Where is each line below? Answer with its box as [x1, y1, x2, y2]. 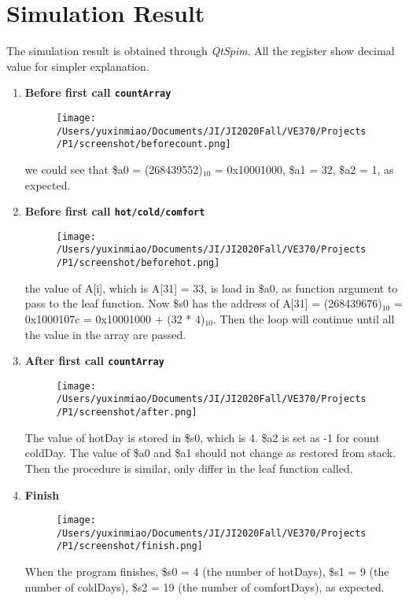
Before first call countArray [24, 84, 171, 101]
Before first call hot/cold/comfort [24, 203, 205, 219]
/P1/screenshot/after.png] [56, 407, 197, 418]
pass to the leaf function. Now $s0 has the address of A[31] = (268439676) [24, 295, 382, 312]
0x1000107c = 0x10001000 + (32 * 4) [24, 310, 205, 326]
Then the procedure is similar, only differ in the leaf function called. [24, 459, 353, 476]
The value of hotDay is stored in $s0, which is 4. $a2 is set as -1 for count [24, 429, 380, 445]
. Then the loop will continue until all [213, 310, 395, 326]
